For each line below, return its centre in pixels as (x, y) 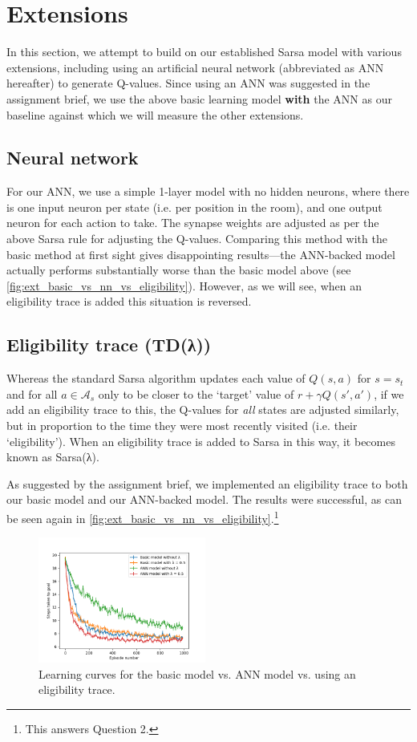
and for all (32, 393)
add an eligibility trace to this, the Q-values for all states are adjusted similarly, (203, 410)
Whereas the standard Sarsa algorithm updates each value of (156, 378)
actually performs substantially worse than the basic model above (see (179, 270)
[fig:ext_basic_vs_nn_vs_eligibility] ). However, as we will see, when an (184, 285)
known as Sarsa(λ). (53, 457)
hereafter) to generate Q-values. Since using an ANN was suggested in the (188, 83)
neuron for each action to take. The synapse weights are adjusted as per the (193, 223)
